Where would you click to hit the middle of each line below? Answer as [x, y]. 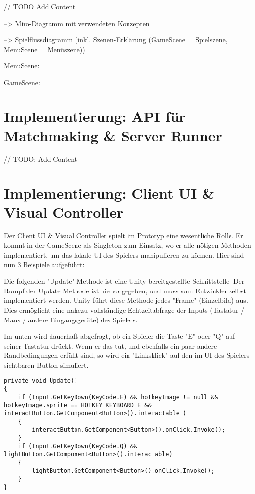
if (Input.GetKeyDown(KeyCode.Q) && [78, 446]
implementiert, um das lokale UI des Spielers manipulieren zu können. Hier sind [124, 254]
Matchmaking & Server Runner [113, 135]
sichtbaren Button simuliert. [46, 364]
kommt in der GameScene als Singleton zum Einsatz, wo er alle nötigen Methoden [127, 245]
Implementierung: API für [95, 116]
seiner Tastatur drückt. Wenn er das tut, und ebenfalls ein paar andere [111, 345]
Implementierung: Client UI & [109, 192]
